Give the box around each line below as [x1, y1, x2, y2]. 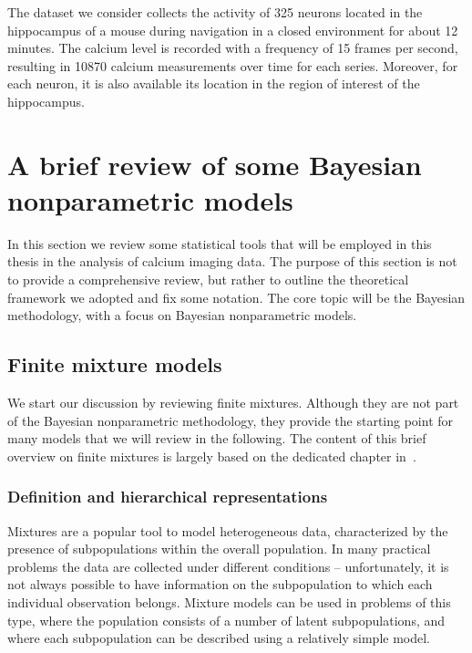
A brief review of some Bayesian [7, 145, 422, 182]
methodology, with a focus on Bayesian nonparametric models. [7, 306, 357, 325]
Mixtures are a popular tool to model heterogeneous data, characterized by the [7, 521, 448, 540]
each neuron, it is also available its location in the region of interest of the [7, 74, 420, 93]
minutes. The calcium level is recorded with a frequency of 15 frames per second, [7, 38, 458, 57]
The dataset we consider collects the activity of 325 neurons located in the [7, 3, 423, 21]
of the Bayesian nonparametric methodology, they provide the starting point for [7, 410, 454, 430]
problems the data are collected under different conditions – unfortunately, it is [7, 556, 449, 575]
